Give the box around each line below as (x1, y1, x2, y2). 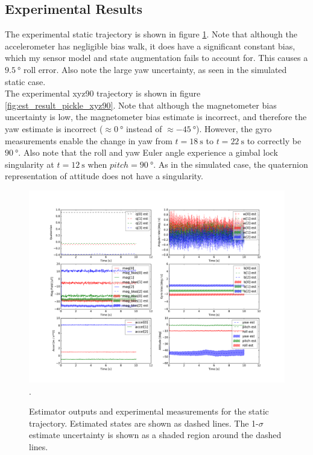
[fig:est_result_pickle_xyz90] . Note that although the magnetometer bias (5, 98, 277, 111)
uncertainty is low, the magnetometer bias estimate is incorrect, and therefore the (5, 110, 307, 123)
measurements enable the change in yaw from (5, 134, 172, 147)
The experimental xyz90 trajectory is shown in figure (5, 87, 201, 100)
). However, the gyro (196, 122, 272, 135)
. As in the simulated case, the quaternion (153, 157, 308, 170)
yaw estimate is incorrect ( (5, 122, 103, 135)
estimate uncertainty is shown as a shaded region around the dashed (29, 428, 282, 441)
